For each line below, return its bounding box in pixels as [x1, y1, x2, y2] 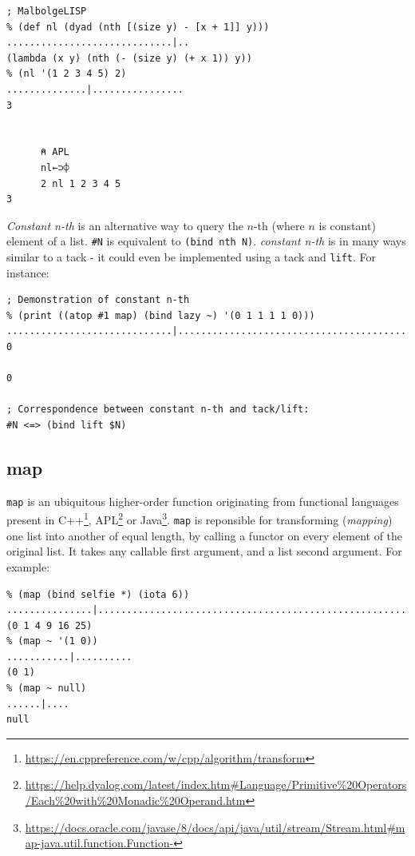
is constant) [318, 217, 376, 233]
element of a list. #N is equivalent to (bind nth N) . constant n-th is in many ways [6, 233, 406, 249]
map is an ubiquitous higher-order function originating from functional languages [6, 492, 399, 509]
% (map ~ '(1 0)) [6, 635, 98, 647]
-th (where [253, 217, 305, 233]
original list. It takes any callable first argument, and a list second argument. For [6, 543, 402, 559]
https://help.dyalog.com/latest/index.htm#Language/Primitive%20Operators [25, 776, 407, 793]
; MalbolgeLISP [6, 6, 87, 17]
